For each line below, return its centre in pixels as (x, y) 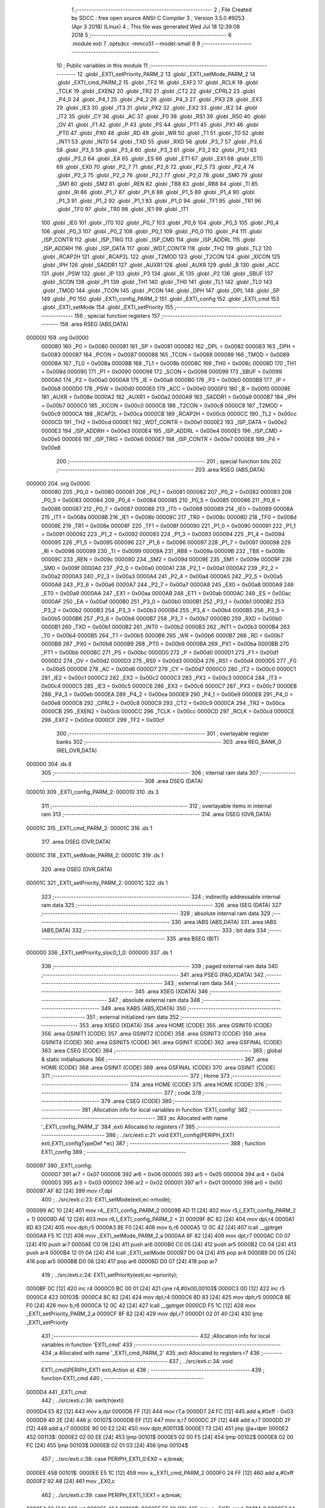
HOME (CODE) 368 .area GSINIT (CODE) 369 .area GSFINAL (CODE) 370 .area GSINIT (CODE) (158, 1067)
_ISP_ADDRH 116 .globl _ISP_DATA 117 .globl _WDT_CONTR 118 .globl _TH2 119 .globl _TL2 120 (156, 248)
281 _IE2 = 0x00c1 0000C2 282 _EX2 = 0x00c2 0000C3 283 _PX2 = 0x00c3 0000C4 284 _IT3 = (162, 677)
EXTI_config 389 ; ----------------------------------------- (114, 1152)
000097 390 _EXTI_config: (59, 1166)
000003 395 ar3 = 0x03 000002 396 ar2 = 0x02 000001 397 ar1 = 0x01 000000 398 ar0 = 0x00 (162, 1183)
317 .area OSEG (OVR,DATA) (76, 841)
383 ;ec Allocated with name (192, 1118)
